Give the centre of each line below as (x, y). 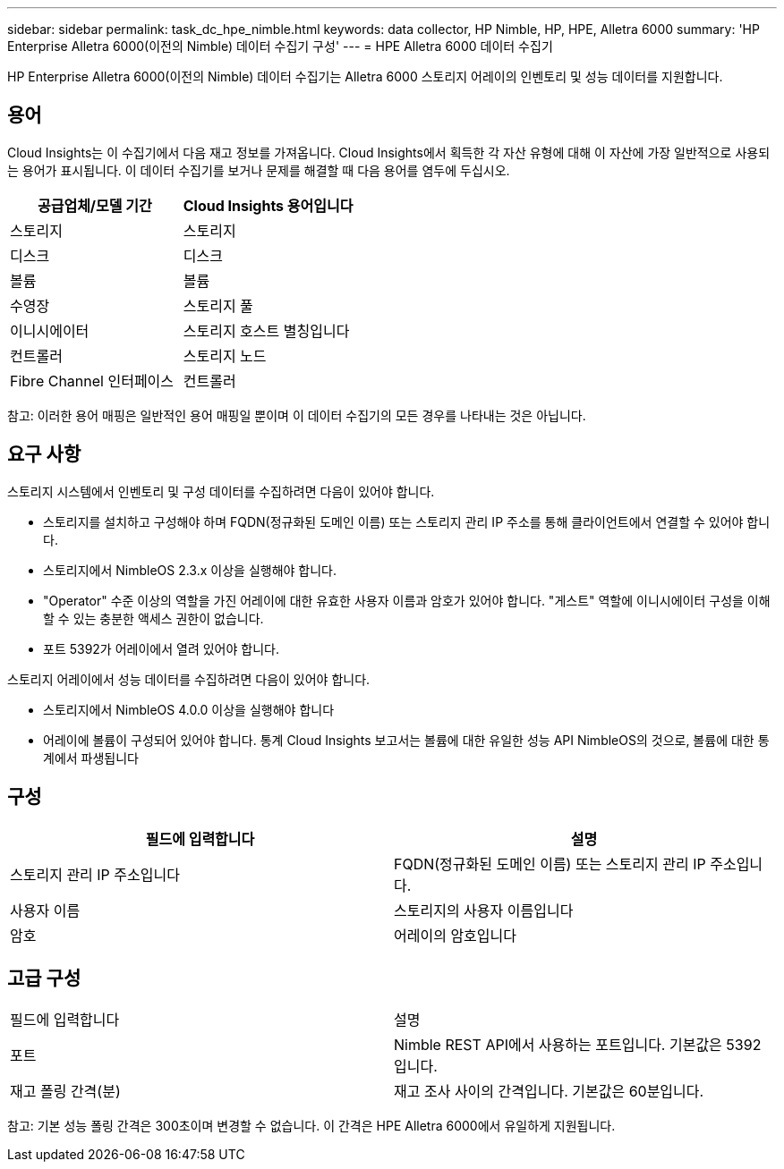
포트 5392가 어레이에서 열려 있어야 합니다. (161, 648)
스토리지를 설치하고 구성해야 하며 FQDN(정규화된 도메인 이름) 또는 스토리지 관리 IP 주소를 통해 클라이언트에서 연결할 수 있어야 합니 (407, 521)
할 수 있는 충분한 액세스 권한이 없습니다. (153, 618)
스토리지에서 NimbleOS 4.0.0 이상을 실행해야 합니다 (189, 709)
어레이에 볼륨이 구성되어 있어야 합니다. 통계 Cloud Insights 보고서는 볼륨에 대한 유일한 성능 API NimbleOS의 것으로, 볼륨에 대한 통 (406, 740)
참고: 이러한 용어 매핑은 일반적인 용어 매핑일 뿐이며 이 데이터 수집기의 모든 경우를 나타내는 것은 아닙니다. (297, 415)
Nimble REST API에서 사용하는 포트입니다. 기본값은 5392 (578, 1045)
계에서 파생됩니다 (91, 758)
